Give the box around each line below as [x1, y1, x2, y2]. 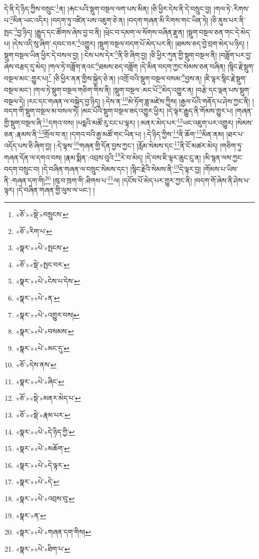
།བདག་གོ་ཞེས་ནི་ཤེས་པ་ [194, 175, 250, 185]
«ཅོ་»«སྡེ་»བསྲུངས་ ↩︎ [15, 209, 69, 219]
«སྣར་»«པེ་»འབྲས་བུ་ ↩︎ [15, 493, 75, 504]
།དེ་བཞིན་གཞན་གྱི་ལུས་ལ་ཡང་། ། [16, 185, 95, 195]
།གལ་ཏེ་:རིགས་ [213, 3, 250, 13]
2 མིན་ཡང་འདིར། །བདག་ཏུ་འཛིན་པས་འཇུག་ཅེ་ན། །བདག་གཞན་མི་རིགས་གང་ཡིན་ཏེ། [9, 13, 209, 25]
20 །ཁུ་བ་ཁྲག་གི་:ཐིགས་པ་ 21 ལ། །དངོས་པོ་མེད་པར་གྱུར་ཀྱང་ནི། [44, 174, 192, 185]
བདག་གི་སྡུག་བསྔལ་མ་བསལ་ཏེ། [4, 106, 79, 116]
